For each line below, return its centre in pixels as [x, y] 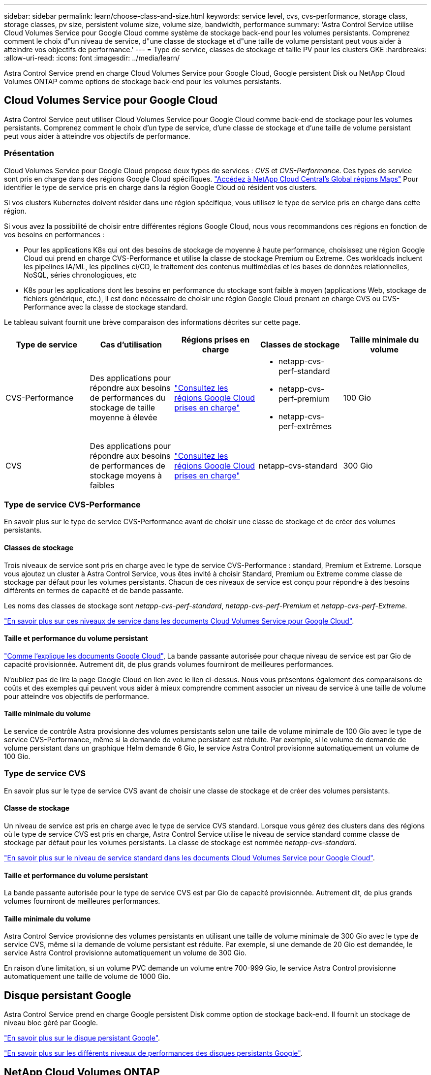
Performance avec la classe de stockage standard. [106, 307]
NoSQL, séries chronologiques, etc [80, 275]
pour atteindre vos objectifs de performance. [77, 696]
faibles [102, 485]
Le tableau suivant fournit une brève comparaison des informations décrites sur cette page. [152, 322]
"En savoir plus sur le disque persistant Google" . [82, 1038]
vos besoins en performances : [54, 234]
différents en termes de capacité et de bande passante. [94, 590]
